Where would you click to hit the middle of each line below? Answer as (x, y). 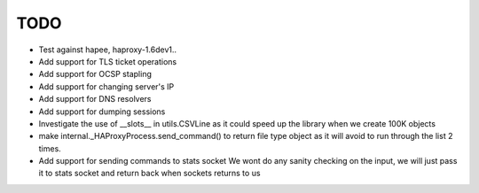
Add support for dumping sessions (102, 112)
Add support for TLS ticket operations (108, 61)
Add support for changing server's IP (106, 86)
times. (50, 148)
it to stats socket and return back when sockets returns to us (149, 174)
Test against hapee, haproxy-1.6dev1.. (108, 50)
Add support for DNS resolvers (95, 99)
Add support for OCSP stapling (95, 74)
